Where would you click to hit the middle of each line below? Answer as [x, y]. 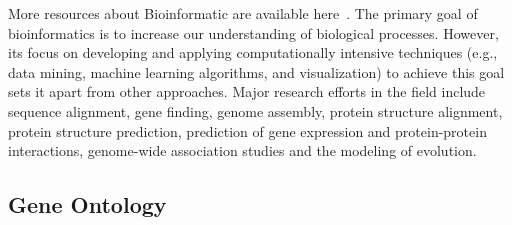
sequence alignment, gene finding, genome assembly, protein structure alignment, [255, 110]
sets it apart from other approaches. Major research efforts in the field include [247, 91]
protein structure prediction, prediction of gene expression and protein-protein [247, 130]
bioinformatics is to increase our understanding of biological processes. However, [253, 32]
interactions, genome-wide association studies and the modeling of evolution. [242, 150]
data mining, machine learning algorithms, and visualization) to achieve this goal [256, 71]
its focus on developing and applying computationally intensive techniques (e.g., [253, 52]
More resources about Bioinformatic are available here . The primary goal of [243, 13]
